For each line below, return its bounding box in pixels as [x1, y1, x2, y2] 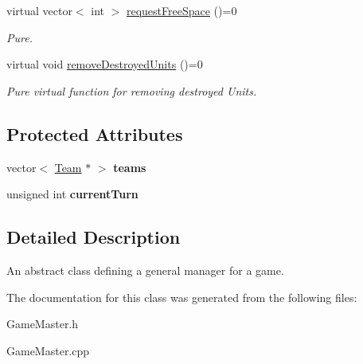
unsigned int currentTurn [6, 186, 139, 202]
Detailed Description [6, 225, 181, 249]
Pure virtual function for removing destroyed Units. [6, 82, 257, 99]
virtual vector [6, 2, 72, 18]
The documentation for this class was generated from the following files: [6, 288, 357, 305]
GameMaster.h [6, 315, 79, 332]
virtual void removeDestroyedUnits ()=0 [6, 56, 203, 72]
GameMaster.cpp [6, 342, 90, 358]
